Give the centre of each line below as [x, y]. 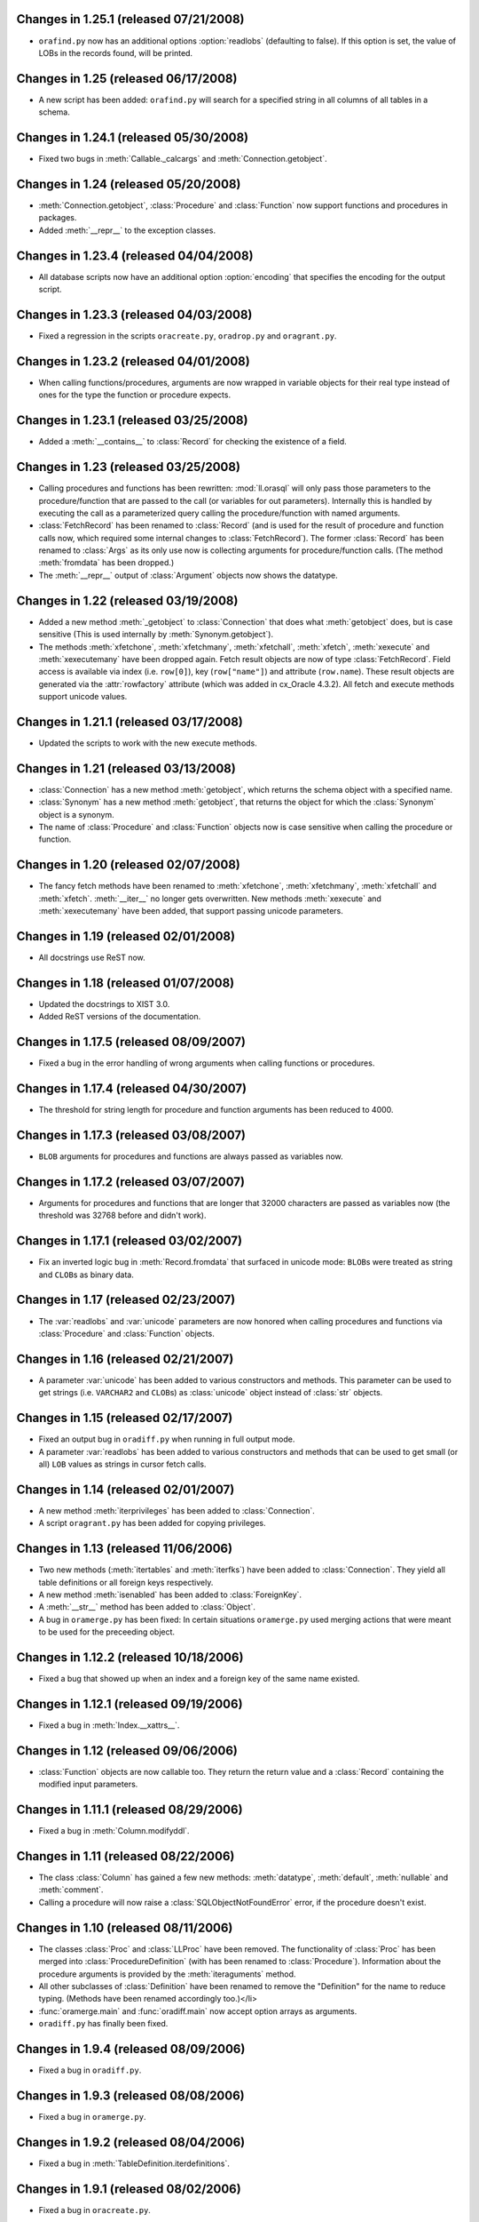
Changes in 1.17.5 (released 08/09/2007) [131, 1042]
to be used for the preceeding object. [107, 1632]
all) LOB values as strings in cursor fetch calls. [122, 1464]
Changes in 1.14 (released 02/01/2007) [126, 1489]
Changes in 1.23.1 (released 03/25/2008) [132, 421]
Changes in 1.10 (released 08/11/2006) [125, 1927]
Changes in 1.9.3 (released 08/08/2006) [130, 2095]
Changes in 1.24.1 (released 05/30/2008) [133, 138]
